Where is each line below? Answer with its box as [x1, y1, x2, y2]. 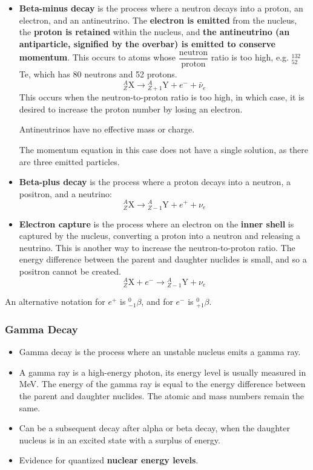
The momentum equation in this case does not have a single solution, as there [19, 143, 309, 156]
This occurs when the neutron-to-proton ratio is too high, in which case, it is [19, 91, 305, 103]
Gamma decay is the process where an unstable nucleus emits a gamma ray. [19, 345, 301, 358]
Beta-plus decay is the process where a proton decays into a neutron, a [19, 175, 291, 188]
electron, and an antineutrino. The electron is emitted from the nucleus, [19, 13, 297, 26]
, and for [141, 295, 173, 307]
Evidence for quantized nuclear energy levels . [19, 454, 199, 466]
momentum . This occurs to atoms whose [19, 51, 176, 64]
